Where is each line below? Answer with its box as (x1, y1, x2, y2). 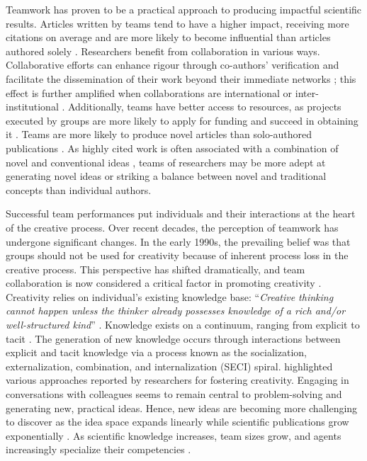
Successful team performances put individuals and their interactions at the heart (6, 206, 356, 221)
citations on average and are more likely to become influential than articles (6, 30, 331, 45)
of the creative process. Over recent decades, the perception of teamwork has (6, 220, 339, 234)
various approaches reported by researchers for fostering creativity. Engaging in (6, 372, 349, 387)
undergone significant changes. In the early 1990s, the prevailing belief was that (6, 234, 351, 249)
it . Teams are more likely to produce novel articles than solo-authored (6, 127, 312, 142)
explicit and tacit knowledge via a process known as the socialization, (6, 345, 307, 360)
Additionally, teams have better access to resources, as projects (67, 99, 341, 114)
